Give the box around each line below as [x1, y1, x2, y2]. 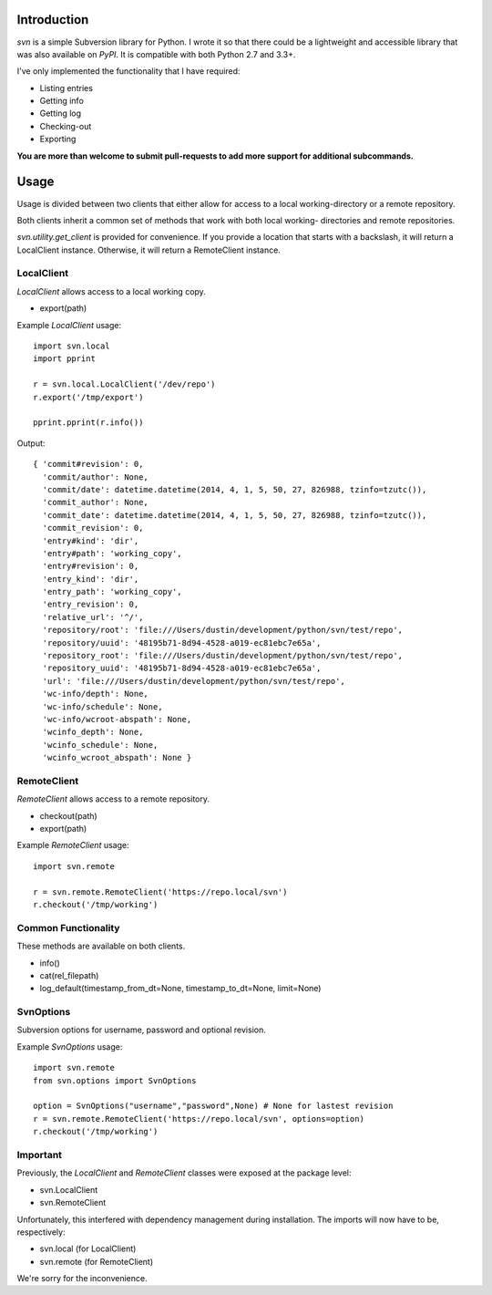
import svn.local [33, 341, 110, 351]
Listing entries [39, 82, 93, 93]
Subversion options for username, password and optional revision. [16, 1024, 266, 1035]
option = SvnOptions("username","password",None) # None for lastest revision [33, 1101, 394, 1112]
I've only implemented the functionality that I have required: [16, 66, 241, 77]
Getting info [39, 96, 84, 107]
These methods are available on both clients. [16, 940, 186, 952]
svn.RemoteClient [39, 1197, 107, 1208]
